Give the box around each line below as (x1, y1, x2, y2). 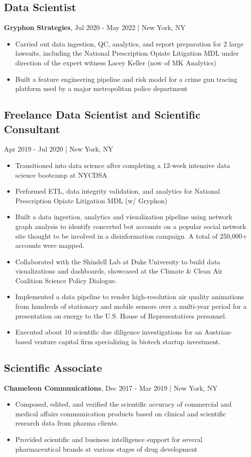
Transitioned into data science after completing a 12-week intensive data (15, 160, 230, 170)
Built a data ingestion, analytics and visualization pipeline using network (15, 212, 233, 222)
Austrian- (204, 327, 233, 337)
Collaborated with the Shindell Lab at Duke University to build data (15, 256, 220, 266)
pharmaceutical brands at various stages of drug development (15, 443, 198, 454)
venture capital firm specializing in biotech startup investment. (34, 336, 220, 346)
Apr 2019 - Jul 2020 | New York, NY (4, 144, 113, 154)
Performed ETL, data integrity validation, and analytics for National (15, 186, 220, 196)
